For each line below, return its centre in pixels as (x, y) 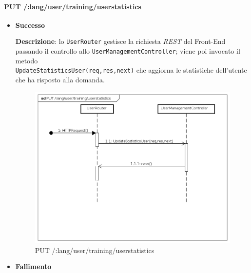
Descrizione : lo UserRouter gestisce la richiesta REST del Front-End (120, 41)
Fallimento (33, 266)
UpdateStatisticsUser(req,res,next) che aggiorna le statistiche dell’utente (131, 70)
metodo (27, 60)
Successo (30, 25)
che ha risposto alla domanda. (60, 79)
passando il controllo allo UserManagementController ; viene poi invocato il (128, 51)
